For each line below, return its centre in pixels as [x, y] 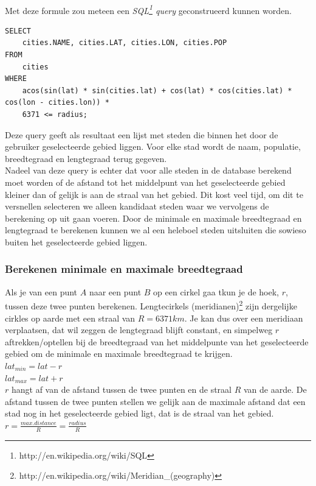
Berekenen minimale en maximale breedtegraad [124, 269]
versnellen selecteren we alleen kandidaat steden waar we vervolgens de [137, 206]
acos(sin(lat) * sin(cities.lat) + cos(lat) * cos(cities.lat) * [157, 90]
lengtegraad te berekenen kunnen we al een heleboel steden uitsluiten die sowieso [156, 230]
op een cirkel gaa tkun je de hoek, [216, 291]
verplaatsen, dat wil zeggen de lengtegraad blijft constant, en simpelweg [139, 330]
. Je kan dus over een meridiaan [244, 318]
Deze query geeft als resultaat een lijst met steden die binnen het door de [142, 134]
